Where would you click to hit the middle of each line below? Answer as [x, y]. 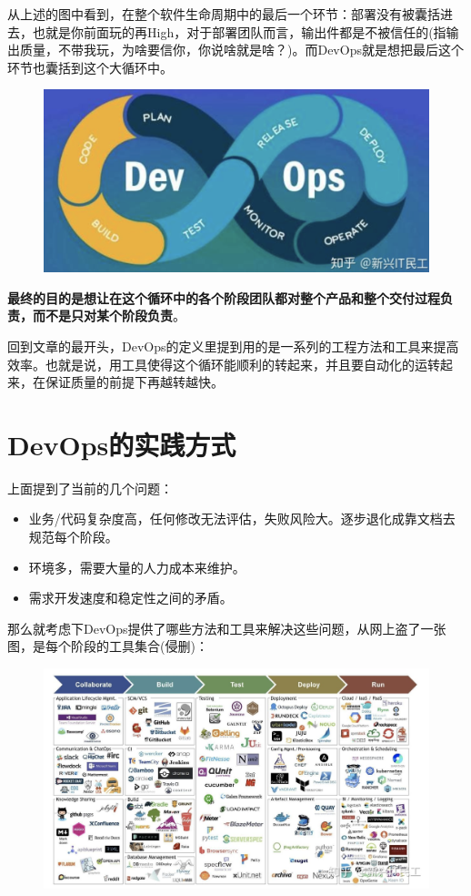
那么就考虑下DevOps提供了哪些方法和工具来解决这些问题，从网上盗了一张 [227, 628]
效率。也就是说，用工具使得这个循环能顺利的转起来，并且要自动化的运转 [224, 364]
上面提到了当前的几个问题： [90, 488]
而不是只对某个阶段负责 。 [109, 316]
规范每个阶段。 [73, 537]
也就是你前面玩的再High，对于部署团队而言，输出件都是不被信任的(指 [239, 31]
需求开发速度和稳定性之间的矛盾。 [130, 598]
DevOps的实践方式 [122, 444]
